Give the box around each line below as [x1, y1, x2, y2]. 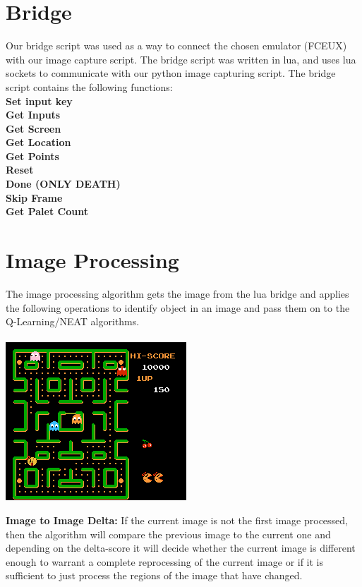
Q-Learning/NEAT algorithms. [6, 314, 140, 329]
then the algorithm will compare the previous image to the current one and [6, 526, 331, 541]
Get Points [6, 148, 59, 163]
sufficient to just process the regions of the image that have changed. [6, 568, 303, 583]
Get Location [6, 135, 71, 150]
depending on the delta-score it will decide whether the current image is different [6, 540, 356, 555]
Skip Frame [6, 190, 63, 205]
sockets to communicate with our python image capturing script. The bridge [6, 66, 336, 80]
